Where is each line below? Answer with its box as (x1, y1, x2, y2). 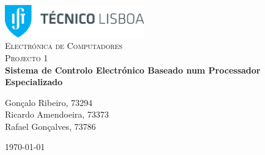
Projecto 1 (5, 51, 48, 64)
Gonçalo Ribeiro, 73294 (5, 96, 93, 108)
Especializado (5, 75, 63, 88)
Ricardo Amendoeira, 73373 (5, 108, 109, 121)
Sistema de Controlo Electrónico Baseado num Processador (5, 63, 261, 76)
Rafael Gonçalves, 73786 (5, 119, 96, 132)
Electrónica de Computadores (5, 39, 122, 52)
